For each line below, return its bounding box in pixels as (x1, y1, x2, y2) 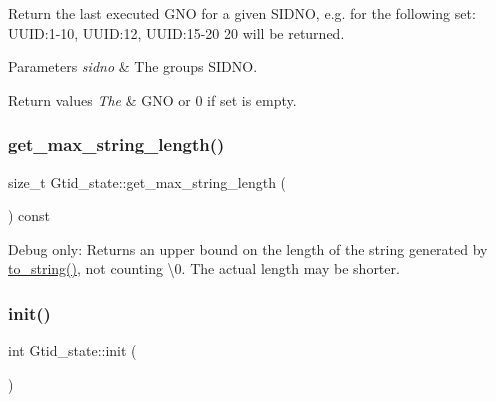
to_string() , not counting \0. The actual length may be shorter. (8, 258, 400, 279)
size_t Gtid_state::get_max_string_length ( (8, 171, 287, 192)
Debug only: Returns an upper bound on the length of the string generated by (8, 238, 488, 259)
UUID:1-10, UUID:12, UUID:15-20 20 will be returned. (8, 22, 345, 43)
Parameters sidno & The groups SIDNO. (8, 56, 258, 77)
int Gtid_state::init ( (8, 340, 137, 361)
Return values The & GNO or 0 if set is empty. (8, 89, 297, 110)
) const (8, 205, 51, 226)
